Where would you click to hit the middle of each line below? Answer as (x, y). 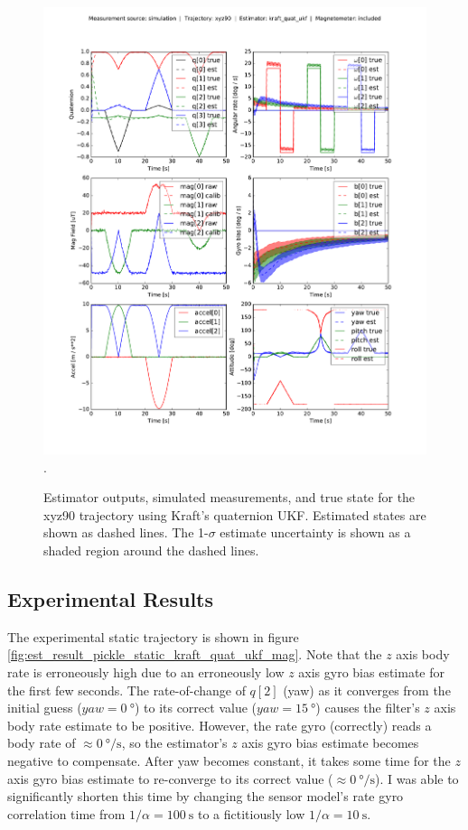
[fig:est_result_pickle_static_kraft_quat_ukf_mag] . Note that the (195, 654)
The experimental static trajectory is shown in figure (153, 636)
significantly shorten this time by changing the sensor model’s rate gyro (206, 796)
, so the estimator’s (174, 743)
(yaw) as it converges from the (367, 690)
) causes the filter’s (368, 708)
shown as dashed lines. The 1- (126, 532)
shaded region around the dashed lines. (151, 550)
